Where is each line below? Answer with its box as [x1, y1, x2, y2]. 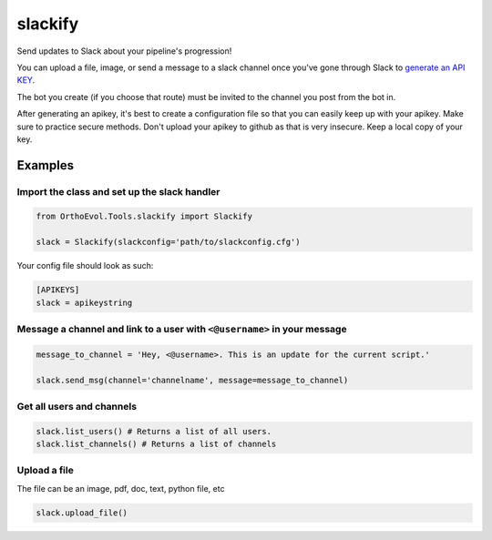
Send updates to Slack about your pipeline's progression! [16, 46, 232, 56]
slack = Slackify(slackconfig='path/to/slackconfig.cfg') [36, 237, 301, 248]
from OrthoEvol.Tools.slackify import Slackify [36, 211, 252, 222]
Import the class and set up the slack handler [16, 185, 220, 198]
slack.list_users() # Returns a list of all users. [36, 426, 272, 436]
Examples [16, 158, 75, 173]
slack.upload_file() [36, 507, 128, 518]
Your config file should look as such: [16, 260, 154, 271]
